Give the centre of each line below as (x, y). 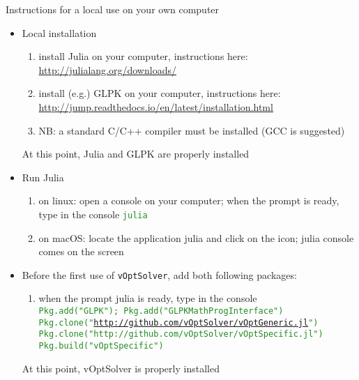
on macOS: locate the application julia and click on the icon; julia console (196, 237)
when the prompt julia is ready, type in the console (148, 298)
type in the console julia (93, 214)
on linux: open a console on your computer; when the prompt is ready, (189, 200)
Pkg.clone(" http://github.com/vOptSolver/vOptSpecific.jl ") (181, 334)
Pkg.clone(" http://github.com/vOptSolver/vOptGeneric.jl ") (178, 322)
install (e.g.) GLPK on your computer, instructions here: (160, 93)
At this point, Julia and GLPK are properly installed (136, 154)
